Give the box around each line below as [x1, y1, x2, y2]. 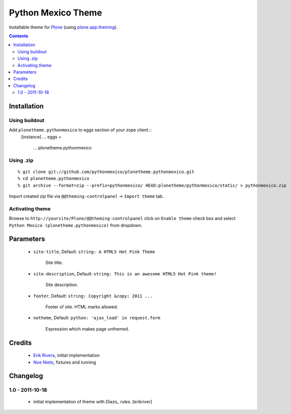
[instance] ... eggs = [21, 134, 62, 140]
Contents [9, 33, 29, 39]
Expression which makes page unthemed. [45, 326, 129, 332]
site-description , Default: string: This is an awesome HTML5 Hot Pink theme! [33, 271, 217, 276]
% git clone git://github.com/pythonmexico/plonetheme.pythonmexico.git [17, 169, 194, 175]
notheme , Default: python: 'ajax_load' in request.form [33, 315, 160, 321]
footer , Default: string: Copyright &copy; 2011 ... [33, 293, 153, 299]
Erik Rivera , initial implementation [33, 352, 100, 358]
